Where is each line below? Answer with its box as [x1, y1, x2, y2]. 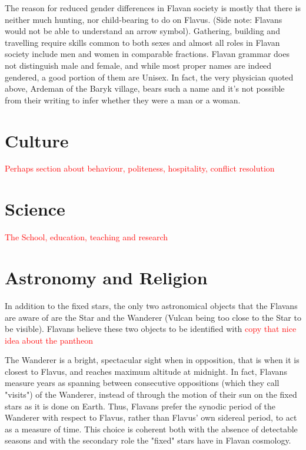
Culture [5, 128, 69, 152]
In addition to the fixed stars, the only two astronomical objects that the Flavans [5, 299, 298, 311]
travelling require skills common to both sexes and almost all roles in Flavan [5, 36, 280, 48]
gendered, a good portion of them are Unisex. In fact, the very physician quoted [5, 70, 294, 83]
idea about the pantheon [5, 334, 94, 346]
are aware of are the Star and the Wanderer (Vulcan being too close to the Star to [5, 311, 301, 323]
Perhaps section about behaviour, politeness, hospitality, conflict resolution [5, 162, 275, 174]
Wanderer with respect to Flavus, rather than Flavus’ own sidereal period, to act [5, 411, 297, 424]
